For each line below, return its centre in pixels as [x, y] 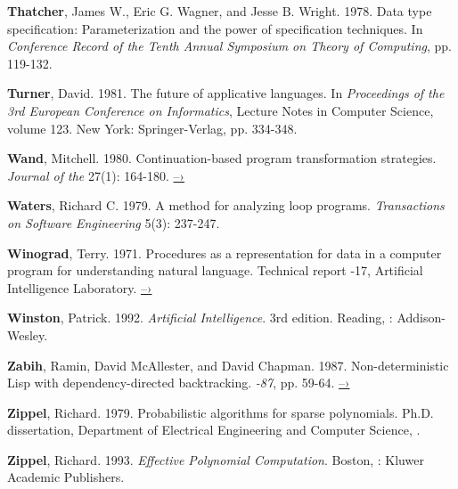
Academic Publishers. [66, 477]
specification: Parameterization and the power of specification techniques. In [215, 28]
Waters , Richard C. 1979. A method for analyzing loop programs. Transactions [226, 205]
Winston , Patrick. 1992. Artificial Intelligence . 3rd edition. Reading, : [200, 318]
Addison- [421, 318]
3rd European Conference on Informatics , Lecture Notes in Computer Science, [221, 110]
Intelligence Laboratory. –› [80, 287]
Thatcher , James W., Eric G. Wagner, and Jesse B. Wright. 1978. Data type [220, 11]
